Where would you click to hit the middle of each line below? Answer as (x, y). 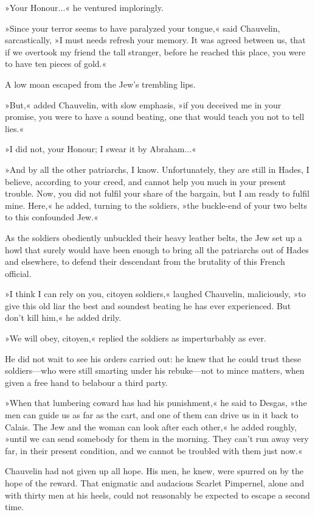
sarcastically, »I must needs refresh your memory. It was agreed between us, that (155, 40)
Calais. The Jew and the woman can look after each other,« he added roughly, (151, 426)
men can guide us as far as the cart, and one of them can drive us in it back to (152, 415)
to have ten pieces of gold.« (56, 64)
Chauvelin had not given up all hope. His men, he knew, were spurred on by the (154, 471)
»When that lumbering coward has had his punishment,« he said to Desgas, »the (156, 403)
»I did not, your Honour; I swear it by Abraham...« (101, 149)
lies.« (15, 128)
